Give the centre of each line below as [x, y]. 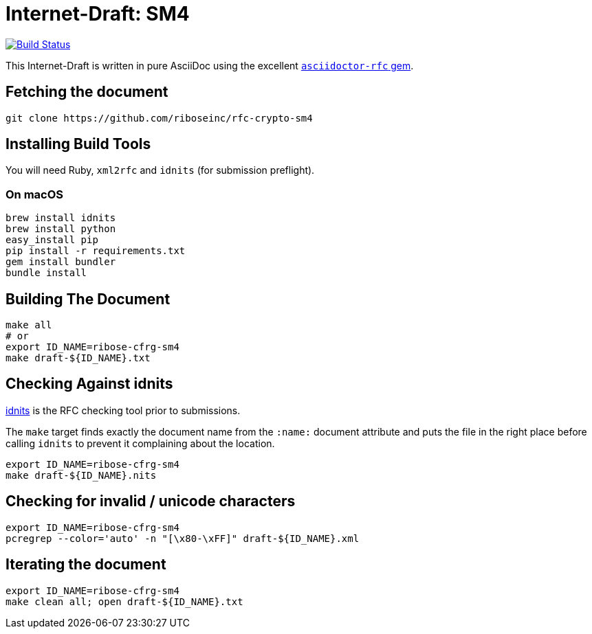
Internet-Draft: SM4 [98, 14]
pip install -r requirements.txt [96, 251]
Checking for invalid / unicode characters [151, 501]
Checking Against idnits [89, 384]
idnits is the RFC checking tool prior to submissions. [123, 410]
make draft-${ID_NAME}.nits [81, 475]
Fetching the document [87, 92]
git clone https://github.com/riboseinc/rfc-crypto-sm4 [159, 118]
